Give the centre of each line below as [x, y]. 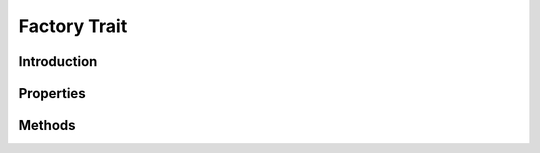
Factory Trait [73, 26]
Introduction [58, 61]
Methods [47, 125]
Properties [52, 93]
